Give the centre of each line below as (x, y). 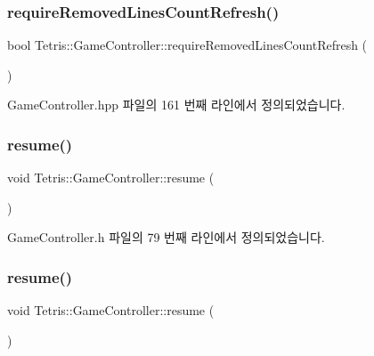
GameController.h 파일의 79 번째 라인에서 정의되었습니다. (166, 237)
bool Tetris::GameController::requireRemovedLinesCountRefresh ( (187, 45)
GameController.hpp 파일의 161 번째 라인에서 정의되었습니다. (176, 105)
